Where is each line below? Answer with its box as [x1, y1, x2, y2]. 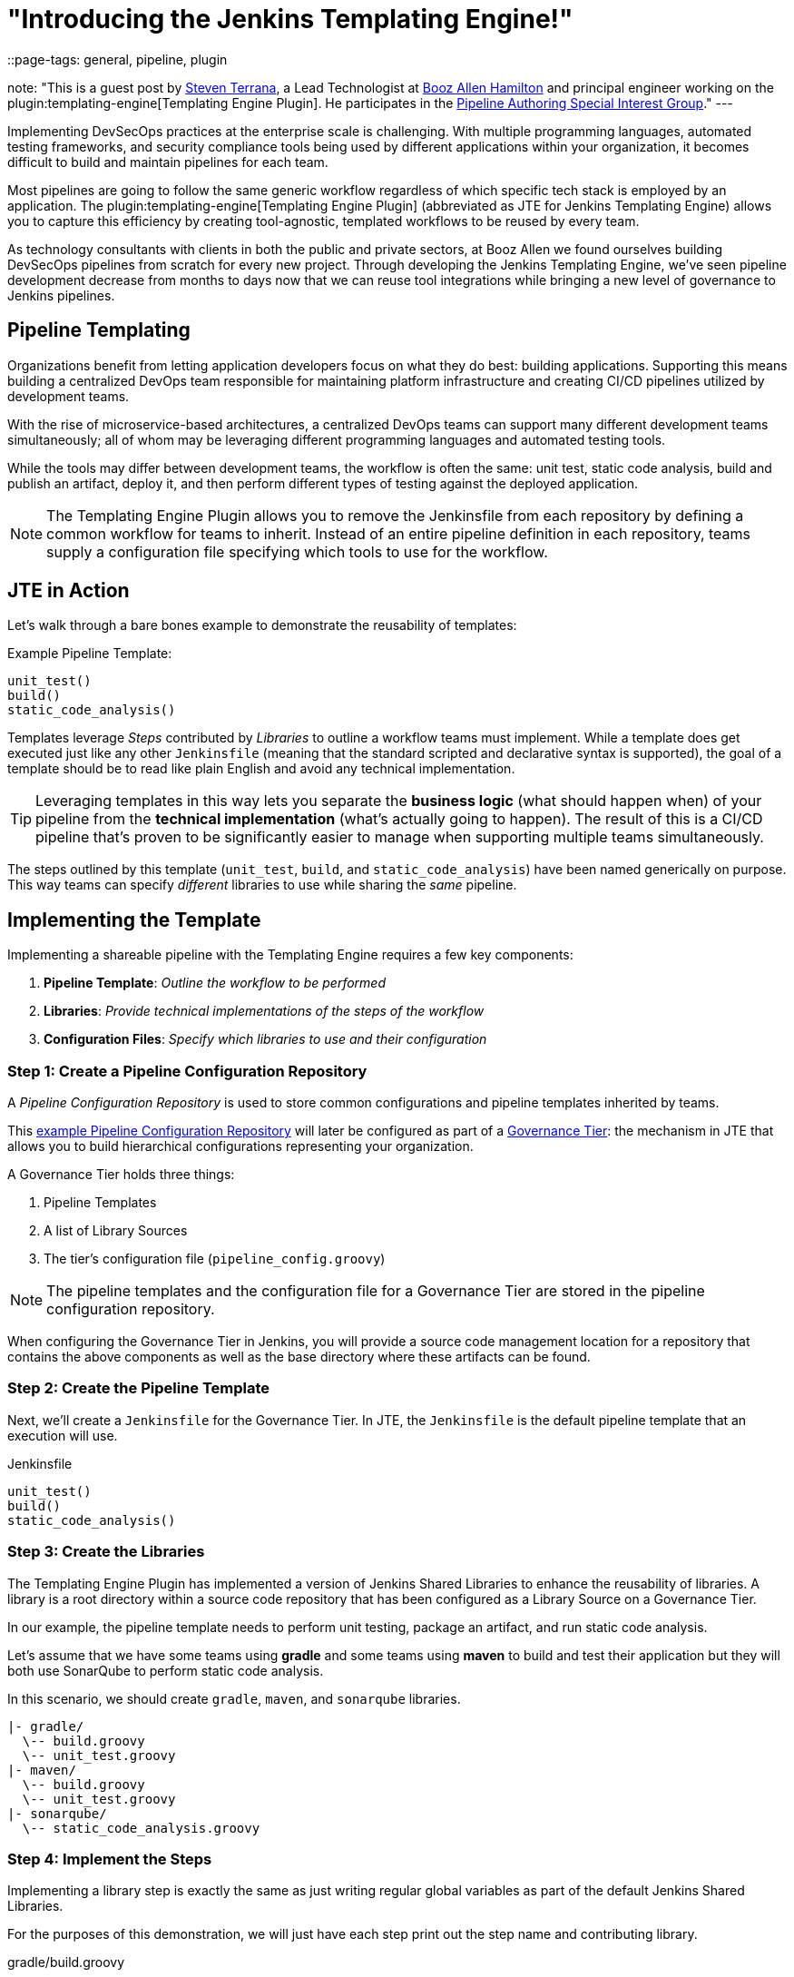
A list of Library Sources [44, 1223, 188, 1239]
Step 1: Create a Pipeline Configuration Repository [7, 1061, 368, 1080]
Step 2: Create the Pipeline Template [7, 1379, 270, 1398]
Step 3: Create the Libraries [7, 1542, 205, 1561]
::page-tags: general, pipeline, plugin [7, 51, 228, 67]
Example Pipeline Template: [7, 645, 172, 662]
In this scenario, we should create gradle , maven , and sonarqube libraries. [7, 1690, 461, 1707]
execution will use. [7, 1427, 118, 1443]
